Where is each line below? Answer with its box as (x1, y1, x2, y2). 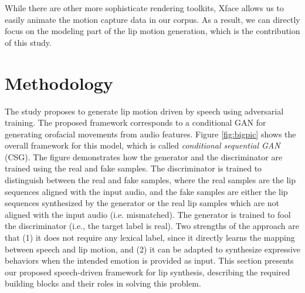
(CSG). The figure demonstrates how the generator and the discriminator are (5, 150, 283, 163)
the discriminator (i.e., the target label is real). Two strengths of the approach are (5, 220, 299, 232)
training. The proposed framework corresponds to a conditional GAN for (5, 116, 266, 129)
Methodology (5, 70, 113, 95)
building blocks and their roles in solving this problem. (5, 277, 201, 289)
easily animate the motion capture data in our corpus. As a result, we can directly (5, 13, 300, 25)
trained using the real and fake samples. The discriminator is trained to (5, 162, 262, 174)
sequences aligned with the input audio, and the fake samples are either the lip (5, 185, 288, 197)
